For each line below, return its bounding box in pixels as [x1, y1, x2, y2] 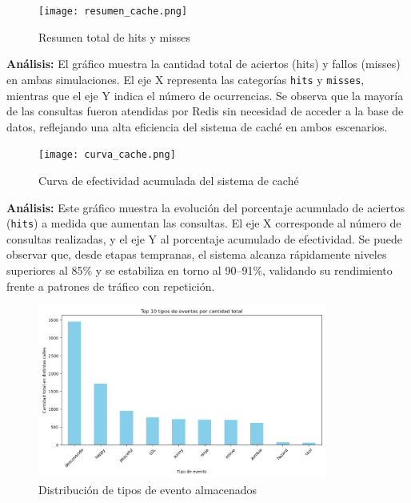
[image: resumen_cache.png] [38, 6, 188, 17]
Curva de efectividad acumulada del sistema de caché [38, 171, 299, 188]
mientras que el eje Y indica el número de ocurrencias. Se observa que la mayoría [6, 87, 404, 103]
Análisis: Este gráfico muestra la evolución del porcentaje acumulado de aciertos [6, 199, 405, 215]
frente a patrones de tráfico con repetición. [6, 277, 215, 294]
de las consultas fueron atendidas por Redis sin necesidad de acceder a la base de [6, 103, 404, 119]
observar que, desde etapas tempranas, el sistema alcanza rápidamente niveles [6, 246, 387, 263]
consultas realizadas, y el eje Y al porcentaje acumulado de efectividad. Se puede [6, 230, 402, 247]
